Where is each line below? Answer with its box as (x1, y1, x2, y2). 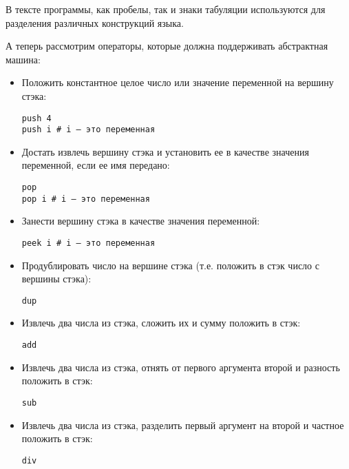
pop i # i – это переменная (21, 194, 150, 204)
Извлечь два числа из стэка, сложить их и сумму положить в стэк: (21, 315, 301, 330)
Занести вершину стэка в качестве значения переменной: (21, 213, 260, 228)
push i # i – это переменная (21, 125, 156, 135)
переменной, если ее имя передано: (21, 158, 170, 172)
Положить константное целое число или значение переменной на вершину (21, 75, 334, 90)
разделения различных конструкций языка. (6, 15, 184, 30)
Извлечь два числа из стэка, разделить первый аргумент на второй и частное (21, 417, 344, 432)
